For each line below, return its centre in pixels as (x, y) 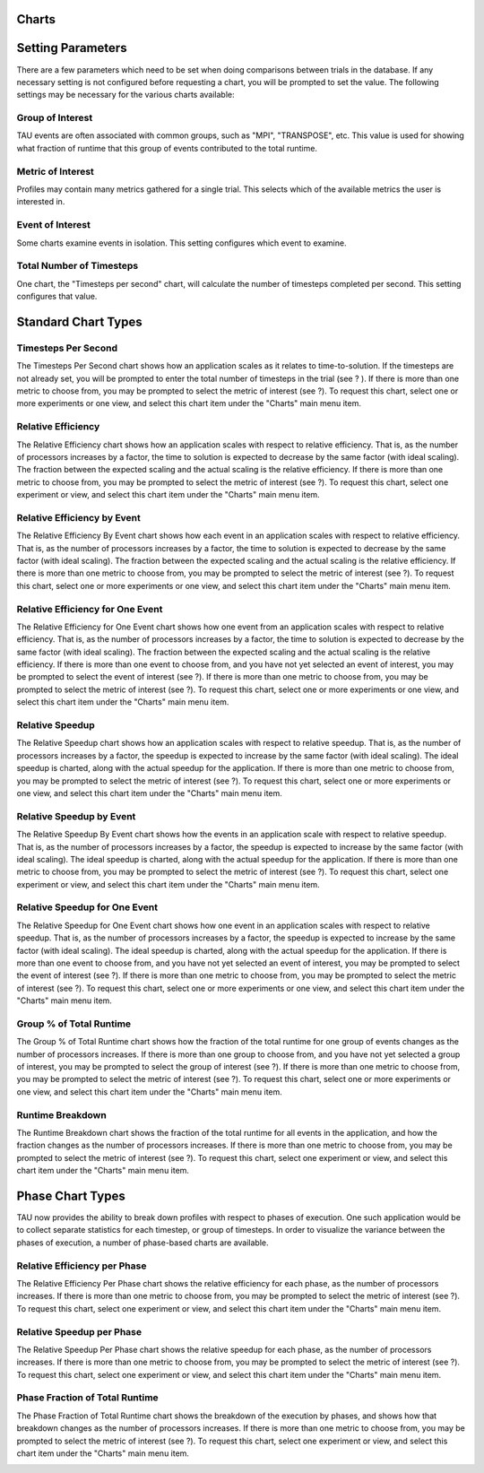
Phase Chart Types (71, 1196)
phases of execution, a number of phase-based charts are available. (143, 1243)
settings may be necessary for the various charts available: (125, 95)
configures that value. (57, 297)
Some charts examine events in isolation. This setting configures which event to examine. (181, 243)
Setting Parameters (72, 48)
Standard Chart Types (79, 321)
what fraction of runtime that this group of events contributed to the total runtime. (167, 148)
